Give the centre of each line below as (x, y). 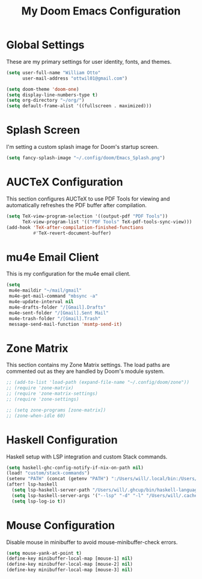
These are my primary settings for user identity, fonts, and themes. (89, 61)
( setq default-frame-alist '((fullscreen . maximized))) (79, 106)
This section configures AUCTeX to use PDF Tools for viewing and (88, 199)
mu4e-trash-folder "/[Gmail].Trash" (55, 318)
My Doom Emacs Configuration (101, 11)
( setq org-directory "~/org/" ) (45, 101)
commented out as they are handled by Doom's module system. (85, 371)
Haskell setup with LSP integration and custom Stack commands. (87, 457)
